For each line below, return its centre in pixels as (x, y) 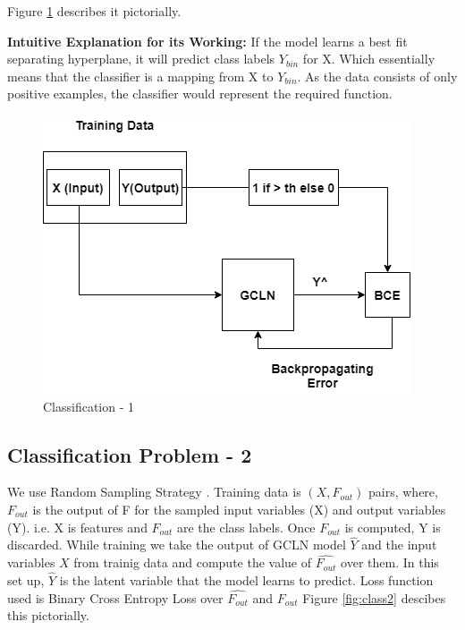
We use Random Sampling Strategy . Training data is (154, 492)
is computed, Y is (393, 527)
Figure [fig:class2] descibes (374, 597)
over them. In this (390, 562)
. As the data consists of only (377, 76)
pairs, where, (403, 492)
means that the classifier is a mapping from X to (140, 76)
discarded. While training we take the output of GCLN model (177, 545)
